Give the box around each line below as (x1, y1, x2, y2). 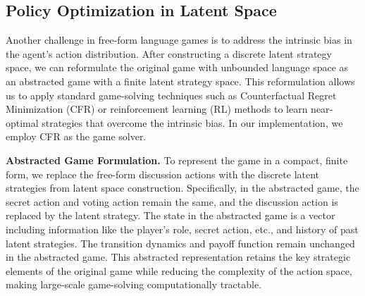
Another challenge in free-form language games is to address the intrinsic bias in (6, 32, 352, 47)
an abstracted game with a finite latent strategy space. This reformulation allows (6, 73, 355, 88)
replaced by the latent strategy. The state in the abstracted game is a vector (6, 208, 335, 223)
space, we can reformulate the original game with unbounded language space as (6, 60, 349, 75)
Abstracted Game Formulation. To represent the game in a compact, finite (6, 152, 348, 167)
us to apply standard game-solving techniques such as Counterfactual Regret (6, 87, 337, 102)
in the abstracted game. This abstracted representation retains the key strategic (6, 249, 351, 264)
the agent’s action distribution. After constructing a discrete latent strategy (6, 46, 332, 61)
